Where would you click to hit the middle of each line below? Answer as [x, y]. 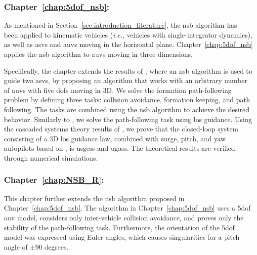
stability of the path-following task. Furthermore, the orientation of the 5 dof [119, 227]
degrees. [57, 246]
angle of [16, 246]
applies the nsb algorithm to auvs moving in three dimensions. [99, 54]
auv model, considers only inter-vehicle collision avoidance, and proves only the [124, 217]
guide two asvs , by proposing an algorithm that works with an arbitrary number [126, 80]
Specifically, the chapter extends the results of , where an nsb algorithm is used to [128, 70]
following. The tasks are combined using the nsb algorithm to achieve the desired [127, 109]
